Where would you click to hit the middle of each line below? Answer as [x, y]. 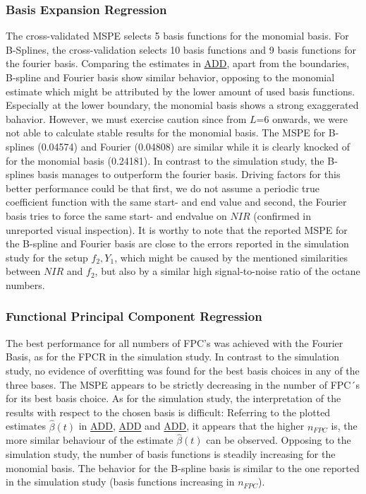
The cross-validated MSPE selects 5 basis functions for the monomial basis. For [177, 36]
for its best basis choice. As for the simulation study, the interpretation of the [173, 398]
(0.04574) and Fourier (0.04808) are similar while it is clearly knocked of [194, 146]
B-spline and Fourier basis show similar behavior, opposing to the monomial [170, 77]
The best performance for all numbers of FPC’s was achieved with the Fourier [175, 342]
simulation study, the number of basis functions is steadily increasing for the [171, 453]
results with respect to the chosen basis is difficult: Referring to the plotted [168, 412]
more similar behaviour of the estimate [90, 440]
